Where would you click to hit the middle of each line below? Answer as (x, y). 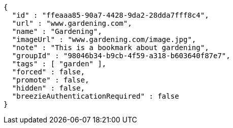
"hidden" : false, (48, 88)
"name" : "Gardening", (57, 31)
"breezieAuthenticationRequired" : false (95, 96)
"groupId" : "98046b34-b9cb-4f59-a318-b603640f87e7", (121, 56)
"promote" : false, (51, 80)
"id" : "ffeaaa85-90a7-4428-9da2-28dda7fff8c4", (110, 15)
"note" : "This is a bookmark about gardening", (110, 48)
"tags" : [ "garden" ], (59, 64)
